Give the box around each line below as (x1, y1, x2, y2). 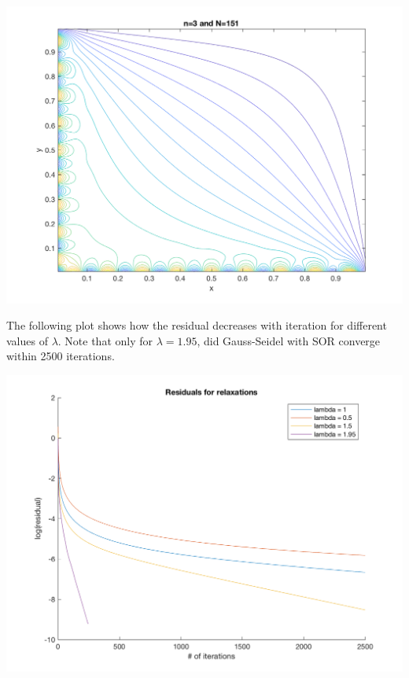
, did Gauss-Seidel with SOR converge (197, 332, 381, 348)
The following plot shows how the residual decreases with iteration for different (6, 317, 387, 333)
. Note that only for (57, 332, 153, 348)
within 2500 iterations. (6, 348, 115, 364)
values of (6, 332, 48, 348)
